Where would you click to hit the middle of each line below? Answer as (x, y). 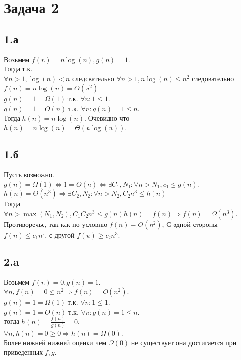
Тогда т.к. (18, 69)
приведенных (23, 352)
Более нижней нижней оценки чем (55, 342)
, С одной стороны (190, 224)
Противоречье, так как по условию (56, 224)
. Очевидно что (107, 118)
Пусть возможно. (29, 174)
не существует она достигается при (184, 342)
